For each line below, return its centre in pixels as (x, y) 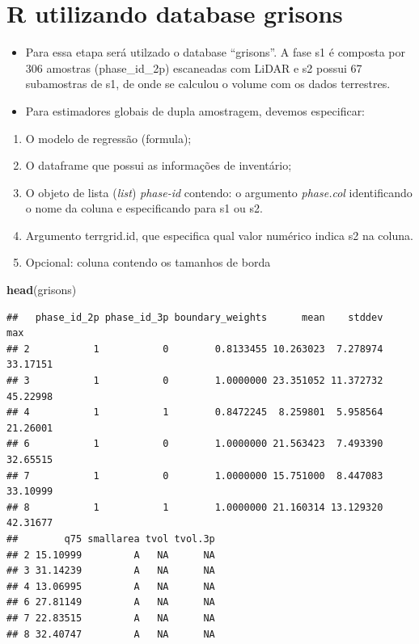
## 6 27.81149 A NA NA (111, 602)
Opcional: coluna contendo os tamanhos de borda (148, 262)
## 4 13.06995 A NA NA (111, 586)
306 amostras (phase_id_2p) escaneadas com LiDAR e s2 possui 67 (194, 67)
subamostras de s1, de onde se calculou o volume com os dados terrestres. (208, 84)
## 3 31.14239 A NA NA (111, 571)
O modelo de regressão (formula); (108, 138)
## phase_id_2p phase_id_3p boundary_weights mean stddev (195, 317)
